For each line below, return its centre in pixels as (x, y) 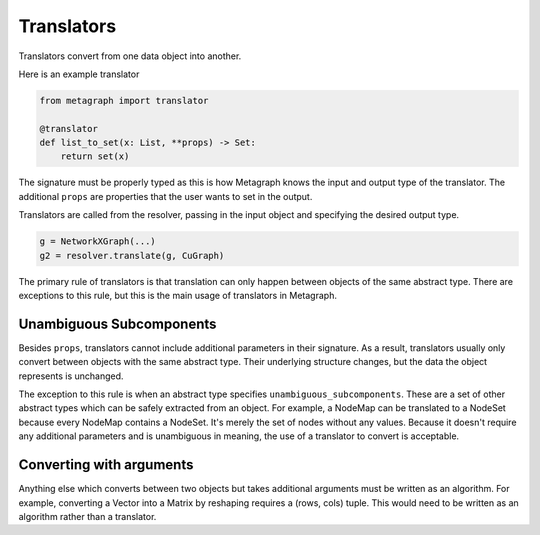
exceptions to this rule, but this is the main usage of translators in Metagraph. (177, 295)
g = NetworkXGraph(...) (98, 241)
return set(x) (95, 156)
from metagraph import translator (124, 100)
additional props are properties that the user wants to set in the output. (165, 196)
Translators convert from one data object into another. (130, 56)
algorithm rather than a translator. (87, 516)
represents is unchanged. (71, 376)
